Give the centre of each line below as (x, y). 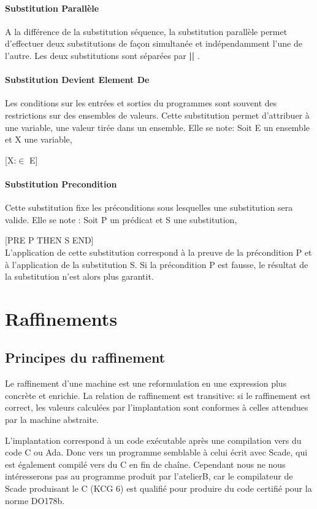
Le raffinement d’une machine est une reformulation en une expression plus (146, 383)
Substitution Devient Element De (77, 80)
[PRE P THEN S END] (49, 240)
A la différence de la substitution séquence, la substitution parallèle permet (146, 31)
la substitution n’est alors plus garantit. (79, 276)
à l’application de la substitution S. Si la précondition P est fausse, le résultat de (157, 264)
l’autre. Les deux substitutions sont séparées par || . (102, 55)
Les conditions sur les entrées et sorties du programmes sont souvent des (141, 103)
